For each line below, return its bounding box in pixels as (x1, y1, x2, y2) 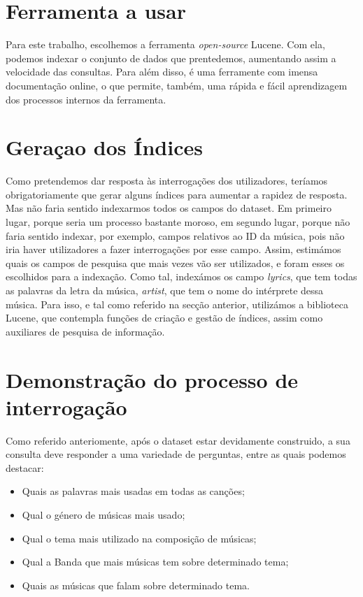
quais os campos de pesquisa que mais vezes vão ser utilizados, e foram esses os (6, 255, 345, 270)
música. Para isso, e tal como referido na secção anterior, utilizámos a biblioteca (6, 296, 348, 311)
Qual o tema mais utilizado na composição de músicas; (22, 531, 257, 545)
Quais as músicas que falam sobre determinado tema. (22, 577, 250, 592)
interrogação (6, 392, 127, 421)
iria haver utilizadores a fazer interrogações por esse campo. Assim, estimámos (6, 242, 341, 257)
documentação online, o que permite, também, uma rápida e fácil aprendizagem (6, 78, 348, 92)
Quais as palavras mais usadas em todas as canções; (22, 484, 245, 498)
